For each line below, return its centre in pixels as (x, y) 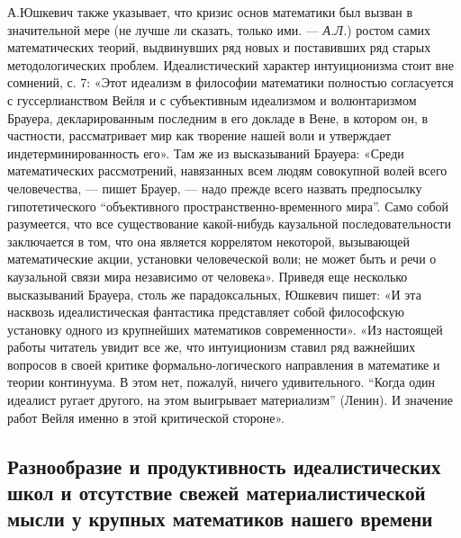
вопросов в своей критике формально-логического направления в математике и (224, 364)
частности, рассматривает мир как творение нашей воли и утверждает (199, 135)
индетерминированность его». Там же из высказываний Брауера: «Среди (206, 152)
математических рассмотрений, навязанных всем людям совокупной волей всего (227, 170)
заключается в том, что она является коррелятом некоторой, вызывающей (209, 241)
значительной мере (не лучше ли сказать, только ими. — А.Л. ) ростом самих (219, 29)
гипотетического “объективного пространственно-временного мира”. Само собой (228, 206)
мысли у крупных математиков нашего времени (220, 519)
